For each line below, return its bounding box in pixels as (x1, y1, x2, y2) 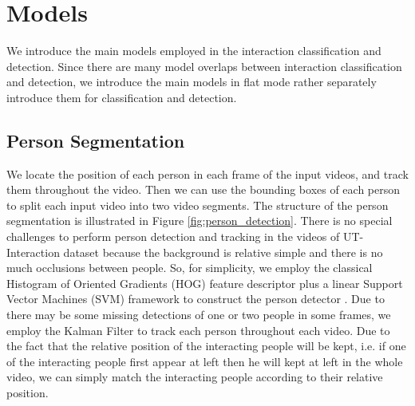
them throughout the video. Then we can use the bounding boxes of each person (6, 181, 401, 198)
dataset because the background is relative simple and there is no (63, 243, 383, 260)
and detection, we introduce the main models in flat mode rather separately (6, 73, 377, 90)
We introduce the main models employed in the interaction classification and (6, 42, 381, 59)
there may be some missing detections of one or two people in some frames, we (6, 306, 391, 323)
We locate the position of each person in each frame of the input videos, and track (6, 165, 409, 182)
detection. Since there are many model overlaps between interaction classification (6, 57, 402, 74)
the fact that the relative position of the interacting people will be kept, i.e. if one (6, 337, 406, 354)
